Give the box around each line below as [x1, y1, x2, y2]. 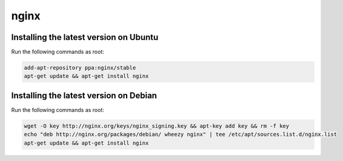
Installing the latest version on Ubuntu [11, 32, 159, 42]
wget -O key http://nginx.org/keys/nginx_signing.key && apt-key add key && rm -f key [24, 122, 290, 130]
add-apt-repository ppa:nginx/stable [24, 64, 136, 71]
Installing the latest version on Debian [11, 90, 158, 100]
